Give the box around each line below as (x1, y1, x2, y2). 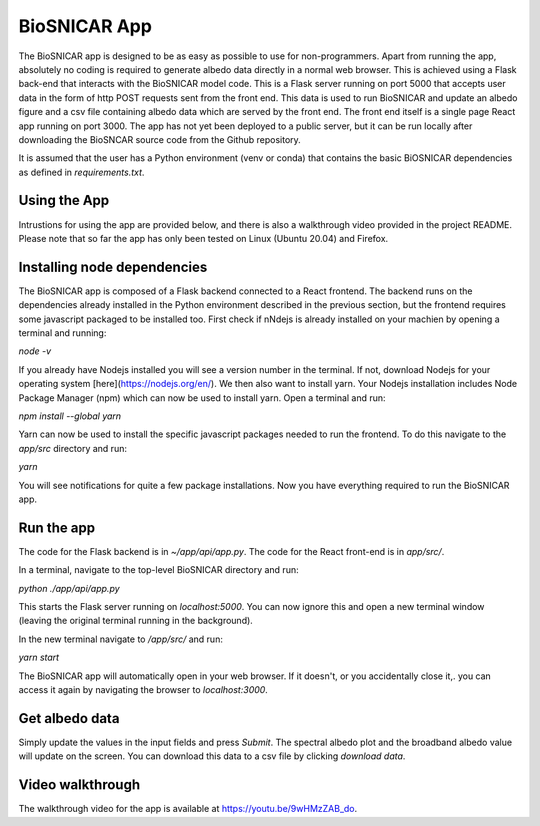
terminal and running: (18, 327, 107, 339)
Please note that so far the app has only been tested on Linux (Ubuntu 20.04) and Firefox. (18, 232, 389, 244)
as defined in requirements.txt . (18, 166, 145, 178)
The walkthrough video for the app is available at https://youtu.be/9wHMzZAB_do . (18, 803, 358, 815)
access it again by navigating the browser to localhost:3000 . (18, 683, 269, 695)
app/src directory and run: (18, 442, 127, 454)
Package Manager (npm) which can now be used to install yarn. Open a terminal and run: (18, 391, 386, 404)
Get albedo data (18, 710, 120, 727)
